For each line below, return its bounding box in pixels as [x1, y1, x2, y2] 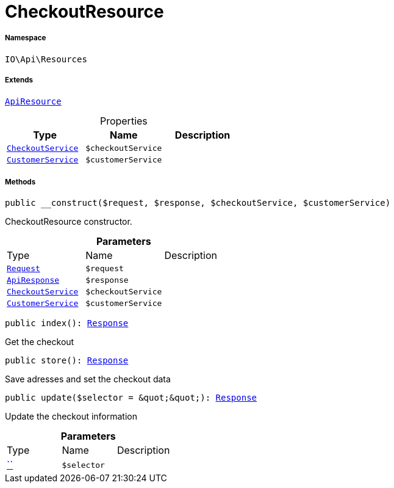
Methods [5, 177, 36, 186]
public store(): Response [5, 355, 129, 366]
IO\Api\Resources [5, 54, 87, 64]
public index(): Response [5, 318, 129, 329]
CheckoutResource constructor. [5, 216, 132, 227]
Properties [99, 114, 148, 127]
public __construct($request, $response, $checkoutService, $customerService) [5, 198, 391, 208]
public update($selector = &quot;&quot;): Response [5, 393, 257, 403]
